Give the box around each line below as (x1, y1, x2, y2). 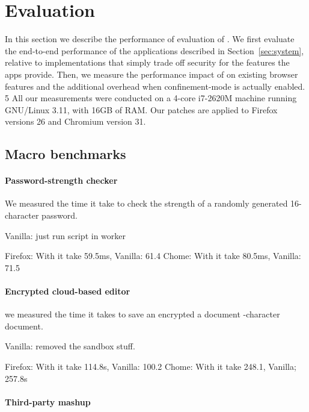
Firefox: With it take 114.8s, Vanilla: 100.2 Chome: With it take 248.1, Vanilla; (5, 360, 296, 372)
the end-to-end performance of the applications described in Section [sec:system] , (5, 44, 304, 57)
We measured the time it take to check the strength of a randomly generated (5, 197, 288, 210)
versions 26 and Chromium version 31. (5, 115, 146, 128)
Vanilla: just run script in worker (5, 229, 126, 242)
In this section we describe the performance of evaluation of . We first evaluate (5, 33, 295, 45)
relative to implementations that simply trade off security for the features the (5, 56, 290, 69)
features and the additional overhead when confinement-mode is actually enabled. (5, 80, 305, 92)
